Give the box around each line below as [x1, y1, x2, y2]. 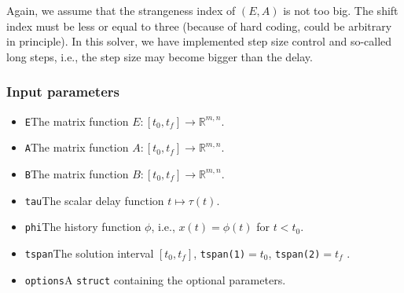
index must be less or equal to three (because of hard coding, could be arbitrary [6, 17, 392, 34]
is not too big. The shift [283, 2, 398, 18]
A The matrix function [24, 139, 129, 156]
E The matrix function [24, 112, 129, 129]
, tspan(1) [193, 244, 246, 261]
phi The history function [24, 218, 141, 235]
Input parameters [6, 82, 119, 101]
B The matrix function [24, 165, 129, 181]
